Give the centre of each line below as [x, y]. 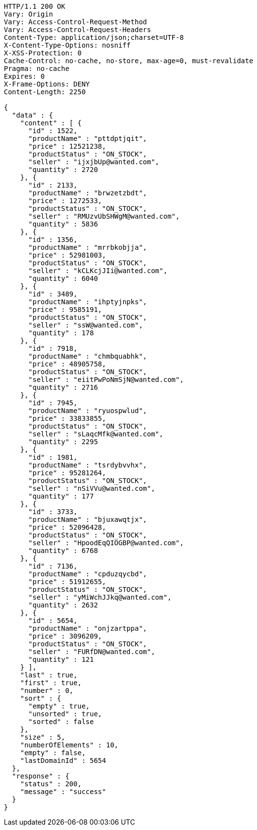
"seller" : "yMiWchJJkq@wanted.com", [100, 597]
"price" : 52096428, [67, 527]
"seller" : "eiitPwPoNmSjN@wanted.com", [106, 380]
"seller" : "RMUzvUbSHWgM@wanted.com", [104, 216]
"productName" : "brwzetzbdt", [88, 193]
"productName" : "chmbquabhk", [88, 356]
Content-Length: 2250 [45, 92]
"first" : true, [51, 683]
